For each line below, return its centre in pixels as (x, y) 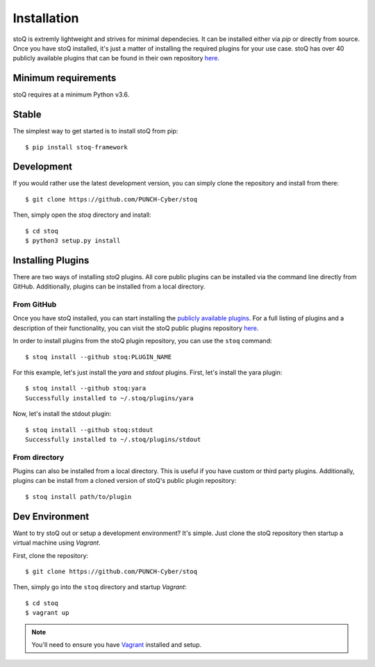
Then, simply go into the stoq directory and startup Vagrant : (100, 587)
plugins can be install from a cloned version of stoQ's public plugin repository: (125, 481)
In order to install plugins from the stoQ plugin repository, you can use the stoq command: (142, 341)
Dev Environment (51, 517)
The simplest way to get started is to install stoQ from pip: (95, 131)
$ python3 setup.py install (73, 241)
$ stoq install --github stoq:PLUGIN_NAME (99, 357)
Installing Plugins (51, 260)
